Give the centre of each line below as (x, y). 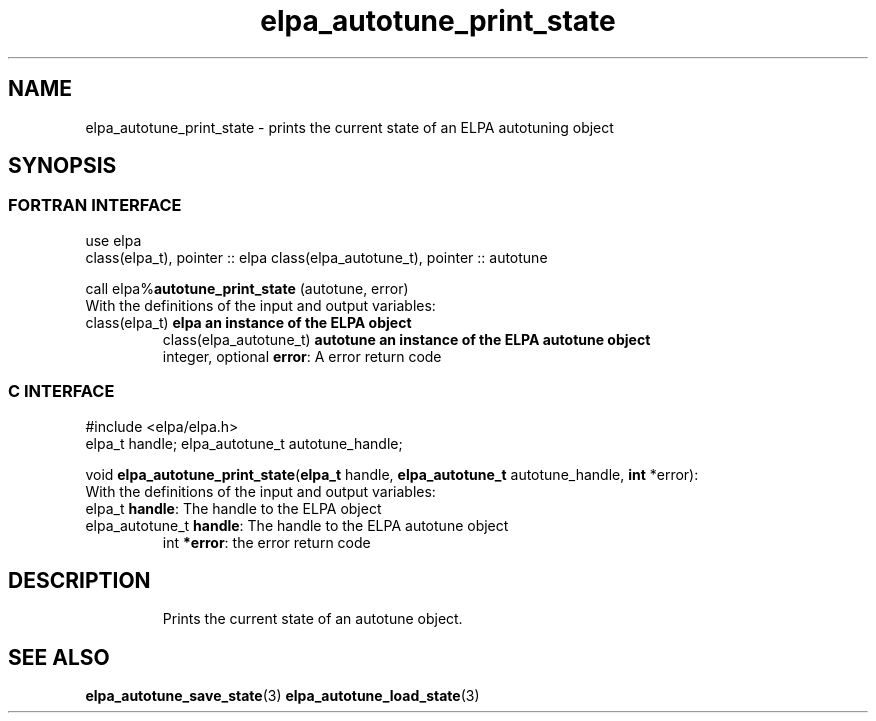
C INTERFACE (61, 391)
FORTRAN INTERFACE (95, 205)
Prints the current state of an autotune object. (312, 619)
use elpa (113, 240)
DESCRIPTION (79, 580)
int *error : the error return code (266, 542)
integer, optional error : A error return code (302, 356)
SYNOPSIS (62, 166)
